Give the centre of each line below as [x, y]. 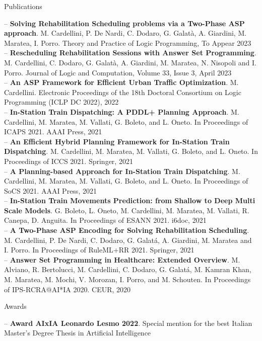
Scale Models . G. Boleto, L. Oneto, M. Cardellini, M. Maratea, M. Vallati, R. [127, 210]
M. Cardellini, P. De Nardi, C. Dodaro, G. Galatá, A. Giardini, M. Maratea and [128, 240]
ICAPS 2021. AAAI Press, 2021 [53, 132]
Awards [15, 306]
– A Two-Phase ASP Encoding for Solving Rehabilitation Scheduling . [127, 230]
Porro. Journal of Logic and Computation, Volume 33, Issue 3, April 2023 [118, 72]
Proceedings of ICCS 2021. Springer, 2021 [69, 161]
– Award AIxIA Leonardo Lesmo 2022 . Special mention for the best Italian [128, 323]
